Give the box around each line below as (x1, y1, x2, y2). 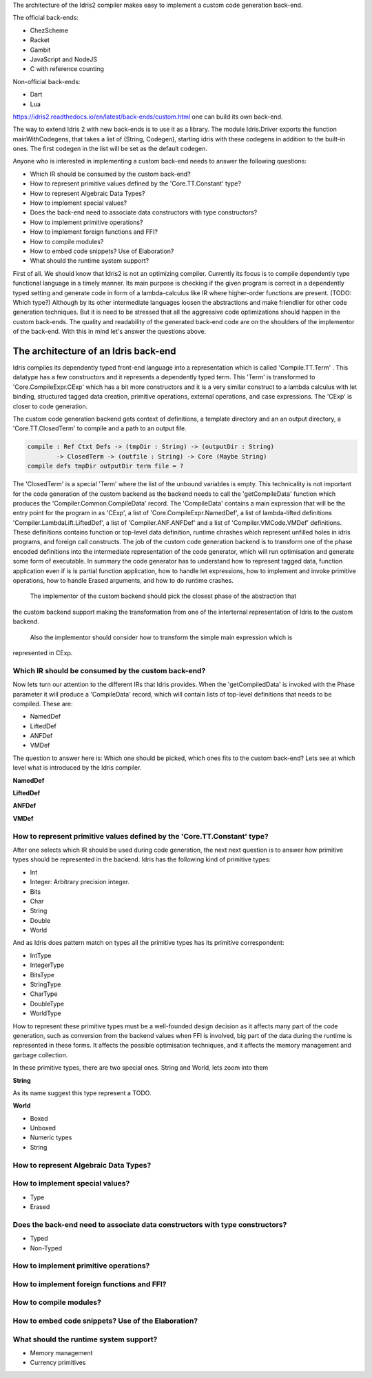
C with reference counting (30, 65, 105, 73)
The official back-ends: (12, 14, 79, 22)
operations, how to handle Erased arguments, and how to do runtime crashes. (12, 577, 234, 585)
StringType (30, 980, 61, 989)
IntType (30, 951, 52, 959)
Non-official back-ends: (12, 77, 81, 86)
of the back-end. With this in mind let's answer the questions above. (12, 328, 207, 336)
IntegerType (30, 961, 65, 969)
